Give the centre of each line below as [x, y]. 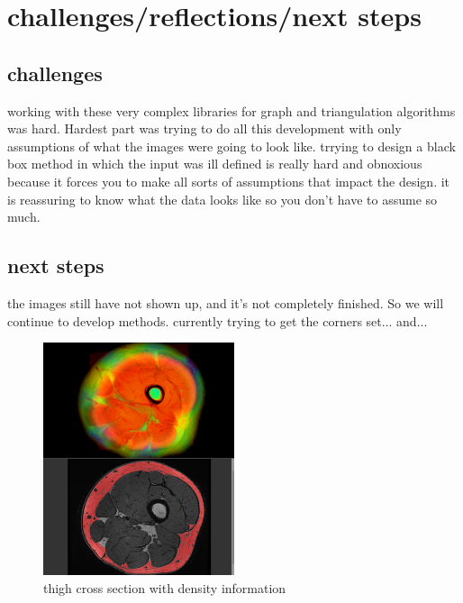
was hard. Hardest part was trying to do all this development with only [204, 128]
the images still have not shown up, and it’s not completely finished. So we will [226, 302]
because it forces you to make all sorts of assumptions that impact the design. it [229, 181]
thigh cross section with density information [165, 587]
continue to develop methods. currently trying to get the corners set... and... [218, 320]
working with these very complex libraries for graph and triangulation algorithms [231, 110]
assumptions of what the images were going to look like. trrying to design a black [231, 146]
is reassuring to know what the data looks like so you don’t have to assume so [222, 199]
